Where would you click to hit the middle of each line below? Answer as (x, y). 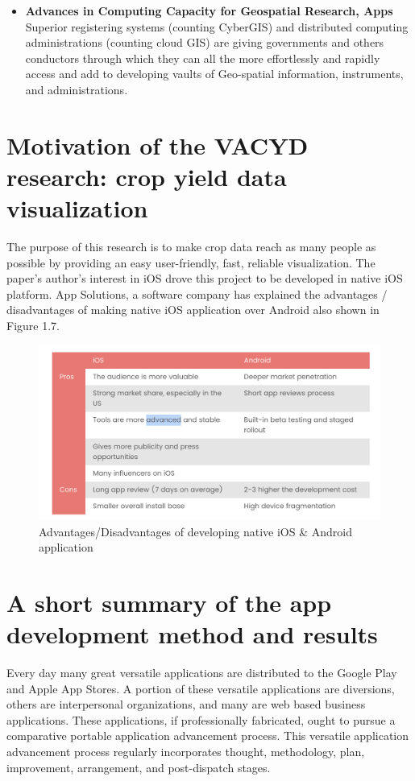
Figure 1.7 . (33, 326)
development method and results (192, 634)
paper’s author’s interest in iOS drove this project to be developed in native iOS (205, 278)
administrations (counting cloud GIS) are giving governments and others (205, 42)
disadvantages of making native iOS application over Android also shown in (193, 310)
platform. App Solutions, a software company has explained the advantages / (197, 293)
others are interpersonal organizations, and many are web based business (186, 704)
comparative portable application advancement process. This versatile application (208, 736)
